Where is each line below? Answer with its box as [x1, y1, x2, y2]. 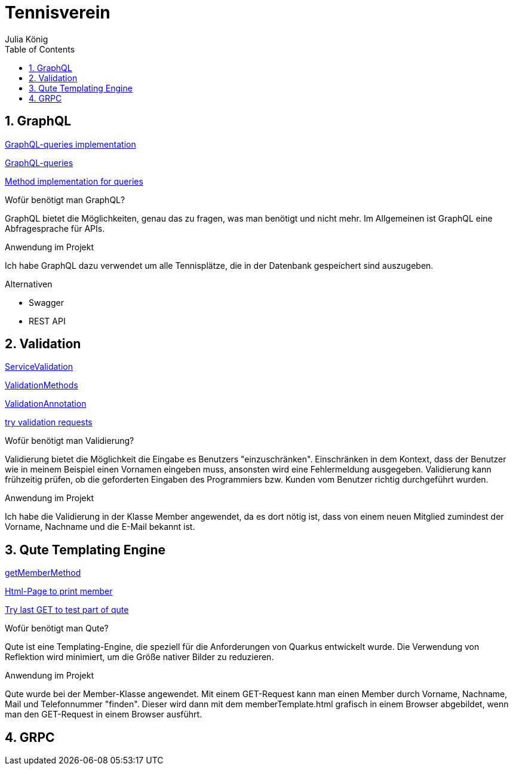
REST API [29, 315, 66, 326]
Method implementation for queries [5, 176, 143, 186]
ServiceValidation [5, 361, 73, 372]
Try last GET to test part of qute [5, 605, 129, 615]
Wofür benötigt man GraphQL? [5, 194, 125, 205]
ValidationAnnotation [5, 398, 87, 409]
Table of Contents [5, 44, 75, 54]
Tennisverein [5, 2, 110, 23]
